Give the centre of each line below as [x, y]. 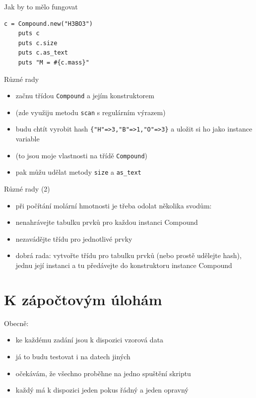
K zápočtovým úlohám [83, 299]
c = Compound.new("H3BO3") [48, 24]
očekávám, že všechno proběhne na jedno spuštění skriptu [103, 373]
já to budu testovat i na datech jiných [73, 356]
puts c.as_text [43, 53]
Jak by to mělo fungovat [41, 6]
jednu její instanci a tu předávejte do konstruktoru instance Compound [124, 265]
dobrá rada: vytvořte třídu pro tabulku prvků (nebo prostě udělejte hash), [128, 255]
